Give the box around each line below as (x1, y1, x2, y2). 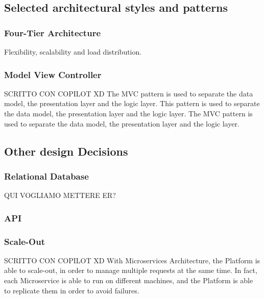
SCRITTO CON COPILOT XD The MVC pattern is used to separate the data (4, 88, 253, 98)
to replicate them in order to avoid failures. (4, 285, 139, 295)
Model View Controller (4, 68, 102, 81)
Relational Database (4, 169, 89, 182)
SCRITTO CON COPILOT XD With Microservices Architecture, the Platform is (4, 255, 260, 265)
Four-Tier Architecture (4, 26, 101, 39)
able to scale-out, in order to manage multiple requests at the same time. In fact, (4, 265, 257, 276)
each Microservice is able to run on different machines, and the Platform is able (4, 275, 253, 286)
